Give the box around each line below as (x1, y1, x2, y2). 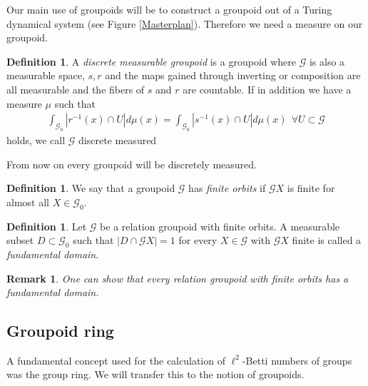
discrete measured (78, 132, 157, 147)
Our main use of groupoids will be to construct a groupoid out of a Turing (6, 2, 332, 16)
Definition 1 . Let (6, 218, 87, 233)
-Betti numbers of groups (242, 352, 352, 367)
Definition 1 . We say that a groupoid (6, 181, 175, 195)
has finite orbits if (188, 181, 266, 195)
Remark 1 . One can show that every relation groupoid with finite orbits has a (6, 270, 349, 285)
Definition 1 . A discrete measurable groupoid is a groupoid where (6, 54, 297, 68)
